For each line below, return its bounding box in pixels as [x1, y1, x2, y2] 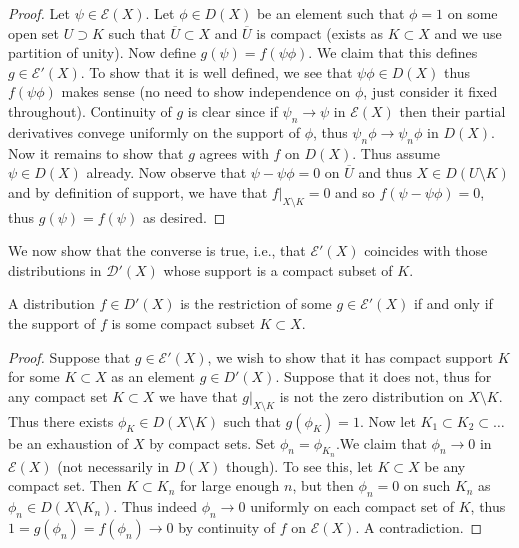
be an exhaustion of [8, 432, 129, 453]
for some [8, 366, 60, 387]
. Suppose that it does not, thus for [275, 366, 492, 387]
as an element [111, 366, 195, 387]
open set [8, 22, 60, 43]
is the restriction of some [180, 293, 332, 314]
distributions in [8, 259, 102, 280]
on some [447, 3, 498, 23]
